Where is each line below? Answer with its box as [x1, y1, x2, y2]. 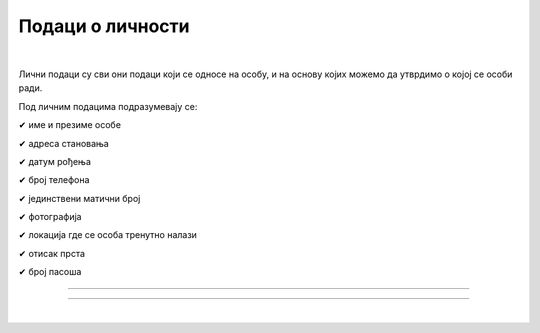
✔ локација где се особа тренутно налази [18, 229, 197, 241]
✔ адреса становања [18, 137, 109, 149]
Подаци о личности [18, 15, 190, 37]
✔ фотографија [18, 211, 82, 223]
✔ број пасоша [18, 266, 82, 278]
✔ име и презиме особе [18, 119, 122, 131]
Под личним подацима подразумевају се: [18, 100, 198, 112]
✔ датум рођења [18, 155, 92, 167]
